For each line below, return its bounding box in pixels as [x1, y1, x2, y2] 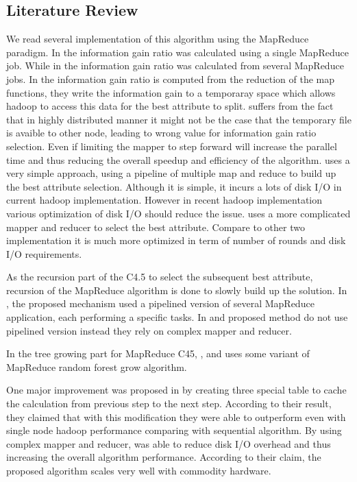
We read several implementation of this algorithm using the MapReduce [6, 32, 309, 46]
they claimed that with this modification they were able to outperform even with [6, 409, 346, 424]
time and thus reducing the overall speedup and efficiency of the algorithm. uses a [6, 152, 350, 167]
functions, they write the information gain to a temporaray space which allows [6, 85, 336, 99]
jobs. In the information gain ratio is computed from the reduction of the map [6, 71, 335, 86]
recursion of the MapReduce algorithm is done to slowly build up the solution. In [6, 282, 347, 297]
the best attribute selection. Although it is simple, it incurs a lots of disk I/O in [6, 179, 342, 193]
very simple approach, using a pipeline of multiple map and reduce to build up [6, 166, 336, 180]
